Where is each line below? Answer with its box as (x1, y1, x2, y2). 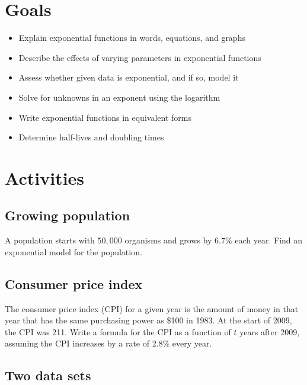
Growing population (5, 206, 130, 224)
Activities (5, 165, 85, 190)
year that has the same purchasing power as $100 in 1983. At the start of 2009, (5, 314, 292, 326)
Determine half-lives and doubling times (18, 131, 164, 143)
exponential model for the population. (5, 245, 142, 258)
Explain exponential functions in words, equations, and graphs (18, 31, 245, 44)
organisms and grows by (124, 234, 212, 246)
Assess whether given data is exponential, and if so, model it (18, 71, 239, 84)
